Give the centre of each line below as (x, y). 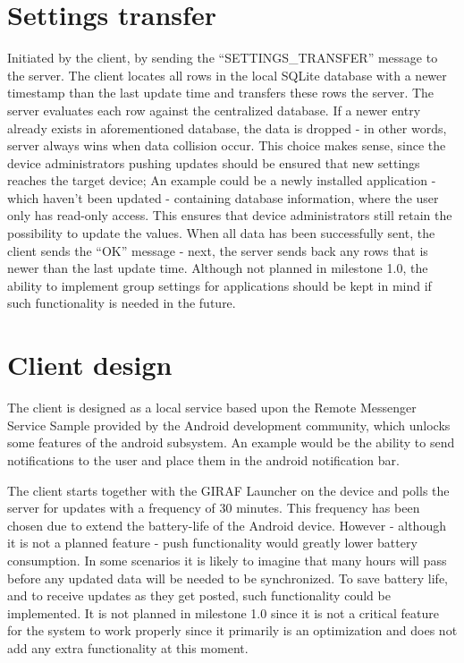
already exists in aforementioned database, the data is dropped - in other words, (227, 127)
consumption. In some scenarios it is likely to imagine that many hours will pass (227, 560)
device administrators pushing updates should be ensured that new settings (214, 162)
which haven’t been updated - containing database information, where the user (223, 197)
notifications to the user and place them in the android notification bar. (203, 459)
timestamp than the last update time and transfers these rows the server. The (221, 93)
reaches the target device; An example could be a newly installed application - (222, 180)
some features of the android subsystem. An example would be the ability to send (231, 442)
